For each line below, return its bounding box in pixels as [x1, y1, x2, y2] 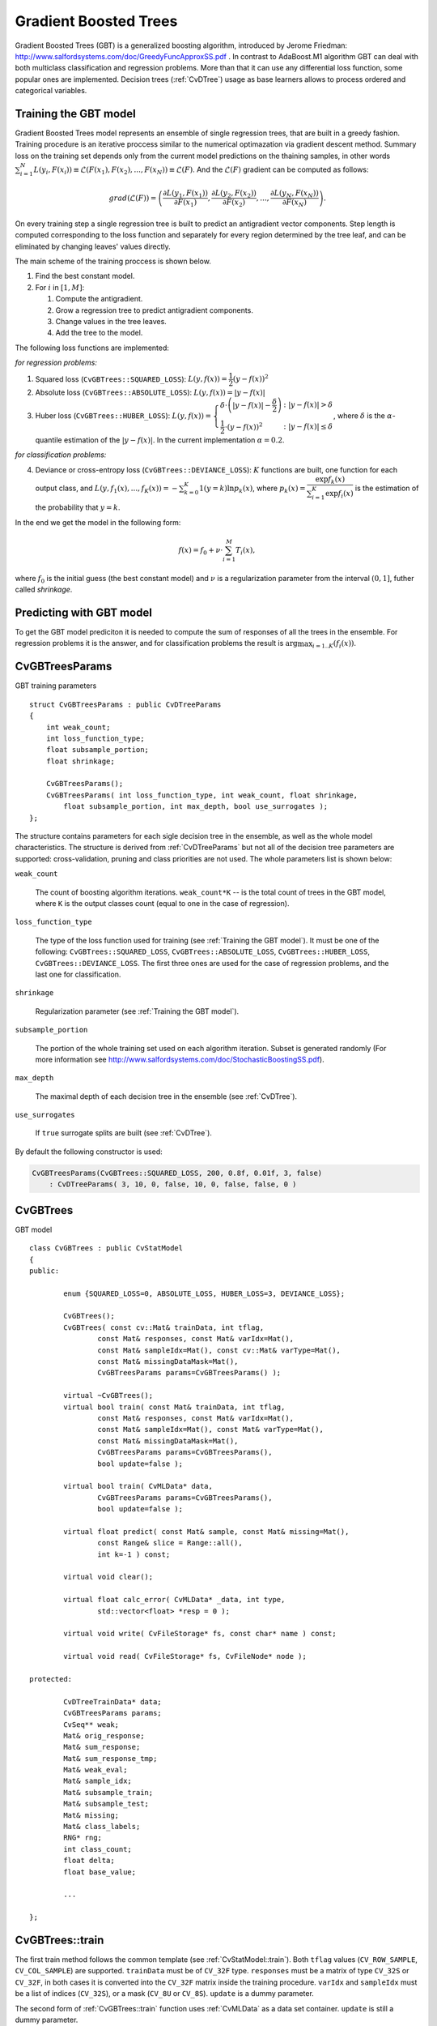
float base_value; [63, 1867, 137, 1876]
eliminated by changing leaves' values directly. [15, 241, 172, 251]
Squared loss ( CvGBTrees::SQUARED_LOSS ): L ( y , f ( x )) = [35, 374, 228, 384]
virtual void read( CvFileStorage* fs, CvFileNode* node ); [63, 1652, 307, 1661]
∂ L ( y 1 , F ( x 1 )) [163, 188, 208, 199]
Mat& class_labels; [63, 1822, 141, 1832]
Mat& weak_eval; [63, 1765, 128, 1775]
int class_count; [63, 1844, 133, 1853]
